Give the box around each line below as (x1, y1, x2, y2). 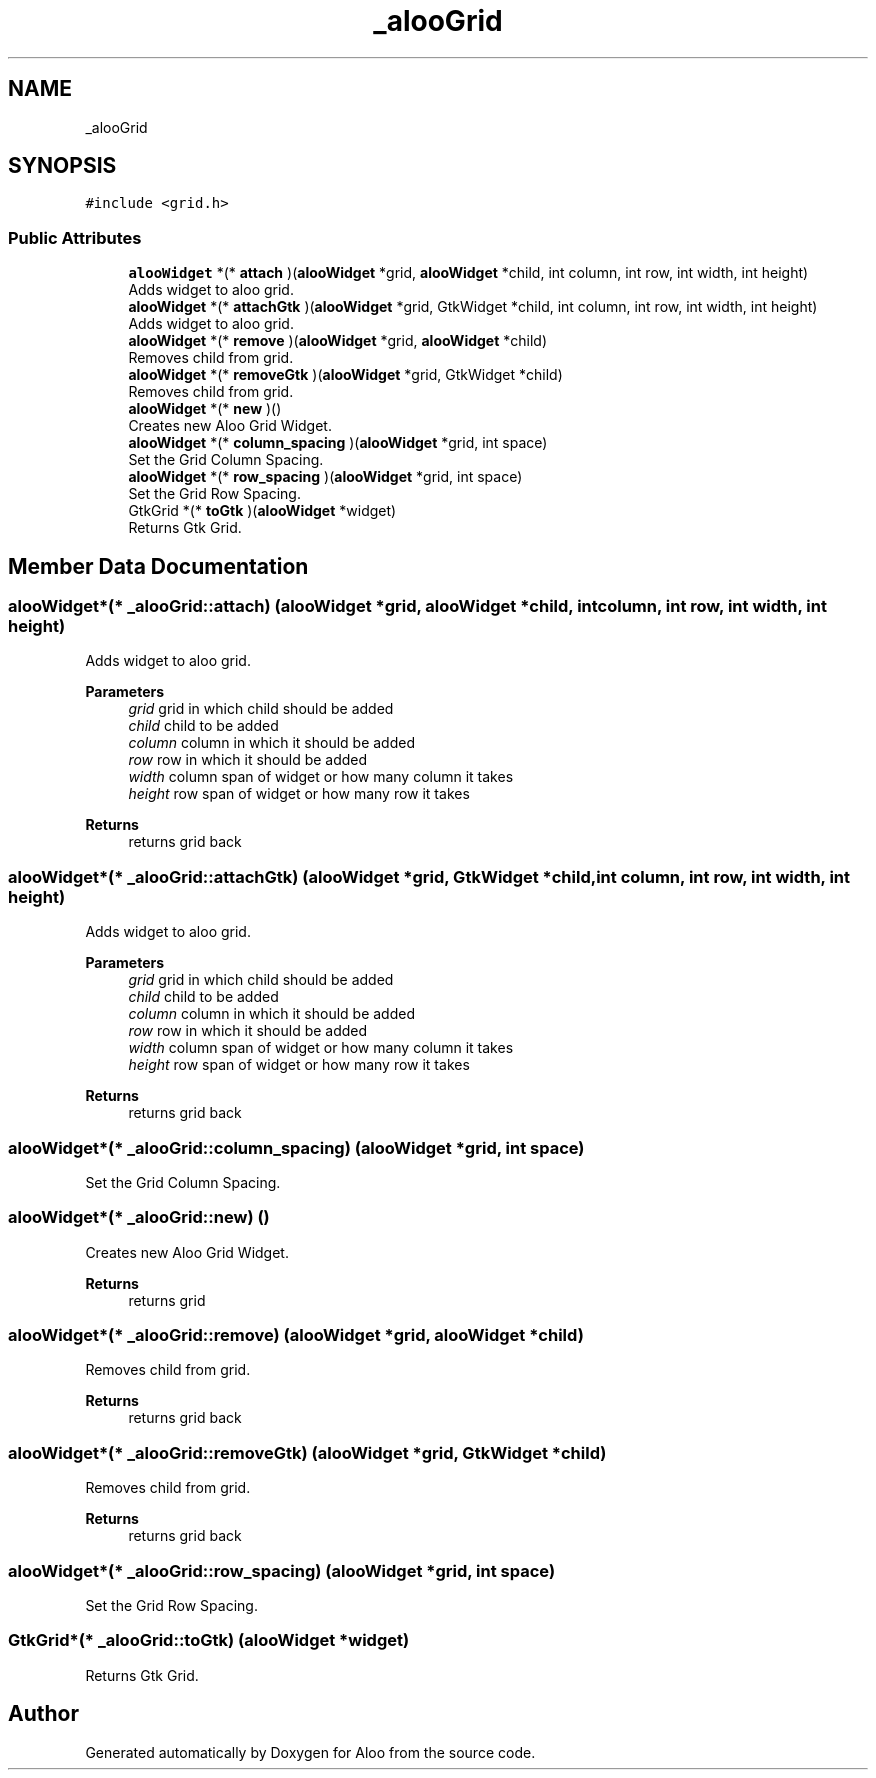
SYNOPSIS (8, 153, 117, 179)
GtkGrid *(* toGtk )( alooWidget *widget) (128, 502, 397, 520)
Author (8, 1701, 79, 1727)
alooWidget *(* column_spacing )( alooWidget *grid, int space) (128, 434, 548, 452)
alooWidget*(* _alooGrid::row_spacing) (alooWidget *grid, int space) (8, 1560, 556, 1581)
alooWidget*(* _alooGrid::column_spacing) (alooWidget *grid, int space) (8, 1137, 585, 1158)
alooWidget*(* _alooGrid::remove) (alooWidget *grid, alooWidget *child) (8, 1325, 584, 1346)
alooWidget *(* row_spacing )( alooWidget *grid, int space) (128, 468, 523, 486)
